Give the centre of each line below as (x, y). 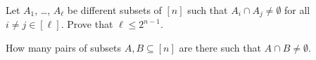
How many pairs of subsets (64, 48)
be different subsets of (114, 10)
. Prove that (87, 24)
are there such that (220, 48)
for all (297, 10)
